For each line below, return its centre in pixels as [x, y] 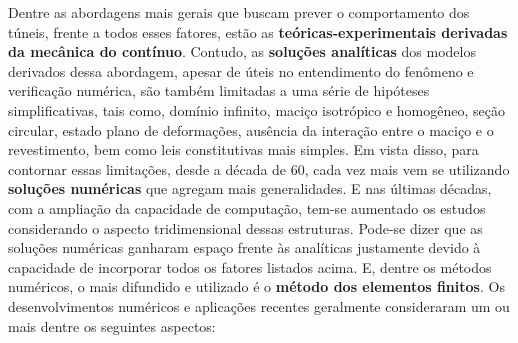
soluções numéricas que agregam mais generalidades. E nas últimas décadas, [250, 188]
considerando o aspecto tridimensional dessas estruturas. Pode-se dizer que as [245, 227]
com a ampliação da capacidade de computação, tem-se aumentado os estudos [247, 207]
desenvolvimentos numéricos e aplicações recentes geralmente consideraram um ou [259, 305]
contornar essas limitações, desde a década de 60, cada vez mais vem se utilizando [259, 168]
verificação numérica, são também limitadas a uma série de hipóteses [219, 90]
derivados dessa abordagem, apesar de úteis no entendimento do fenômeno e [241, 70]
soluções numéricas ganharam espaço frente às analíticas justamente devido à [244, 247]
